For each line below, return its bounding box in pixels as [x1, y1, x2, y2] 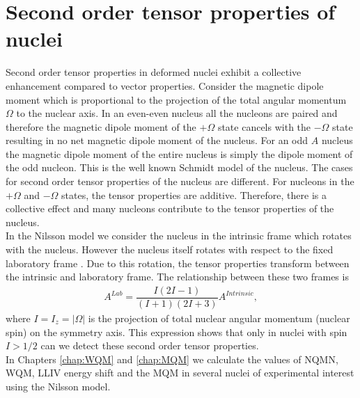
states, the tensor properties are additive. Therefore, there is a [61, 187, 327, 202]
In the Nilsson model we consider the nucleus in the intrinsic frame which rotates [6, 228, 352, 243]
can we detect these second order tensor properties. [40, 338, 259, 353]
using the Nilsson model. [6, 379, 111, 393]
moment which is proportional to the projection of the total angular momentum [6, 92, 347, 106]
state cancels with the [217, 119, 311, 134]
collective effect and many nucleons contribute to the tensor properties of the [6, 201, 334, 216]
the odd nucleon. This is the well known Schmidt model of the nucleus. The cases [6, 160, 353, 175]
